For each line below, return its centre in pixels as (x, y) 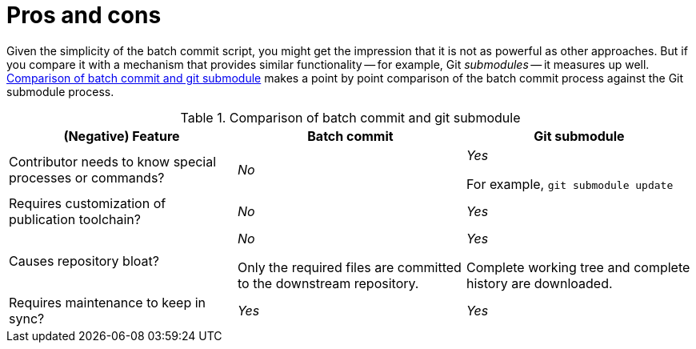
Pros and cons (84, 15)
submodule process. (60, 91)
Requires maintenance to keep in (108, 302)
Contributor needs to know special (113, 161)
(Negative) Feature (122, 136)
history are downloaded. (539, 283)
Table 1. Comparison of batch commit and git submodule (350, 117)
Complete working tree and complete (578, 267)
